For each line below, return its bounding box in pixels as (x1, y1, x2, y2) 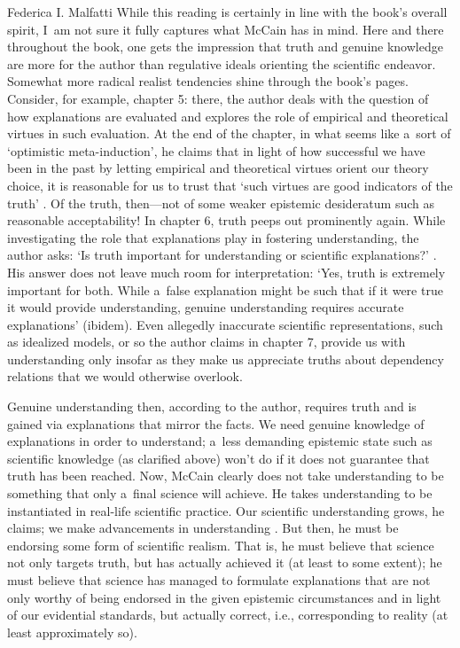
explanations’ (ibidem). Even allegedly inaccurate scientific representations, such (7, 315, 443, 333)
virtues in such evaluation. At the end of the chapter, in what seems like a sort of (7, 124, 451, 143)
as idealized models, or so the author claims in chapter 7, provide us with (7, 332, 406, 351)
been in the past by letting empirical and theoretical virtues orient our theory (7, 159, 429, 177)
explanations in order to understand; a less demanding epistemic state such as (7, 432, 433, 450)
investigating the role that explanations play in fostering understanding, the (7, 228, 419, 246)
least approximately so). (7, 622, 137, 641)
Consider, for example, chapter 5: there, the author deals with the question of (7, 89, 429, 107)
